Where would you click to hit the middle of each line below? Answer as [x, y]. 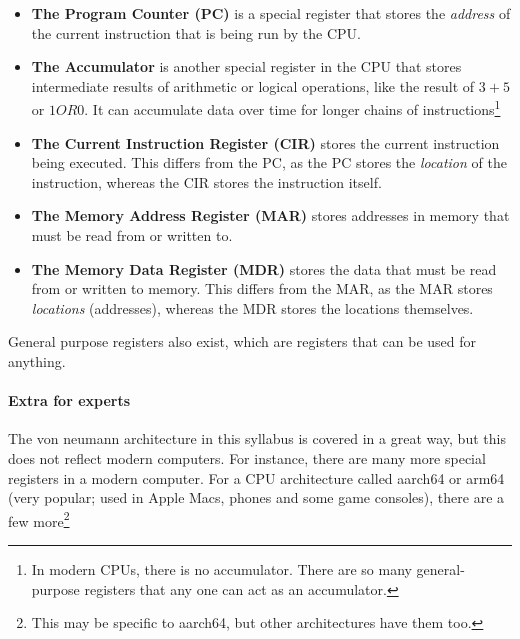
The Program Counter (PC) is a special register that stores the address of [271, 13]
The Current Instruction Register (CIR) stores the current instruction [265, 142]
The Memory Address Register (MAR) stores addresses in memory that [270, 215]
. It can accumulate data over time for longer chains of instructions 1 [292, 108]
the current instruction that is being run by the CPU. [196, 32]
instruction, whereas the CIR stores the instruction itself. [206, 181]
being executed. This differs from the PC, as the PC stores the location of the [269, 162]
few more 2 [39, 519]
